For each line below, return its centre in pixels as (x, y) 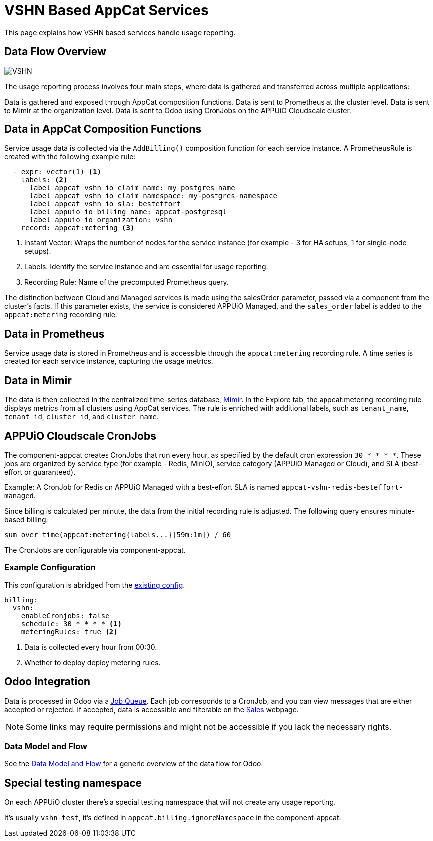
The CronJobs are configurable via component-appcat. (95, 550)
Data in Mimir (38, 380)
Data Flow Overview (55, 52)
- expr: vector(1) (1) (57, 172)
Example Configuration (50, 567)
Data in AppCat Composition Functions (103, 129)
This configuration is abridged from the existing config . (95, 585)
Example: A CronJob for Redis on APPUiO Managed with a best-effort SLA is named (142, 487)
